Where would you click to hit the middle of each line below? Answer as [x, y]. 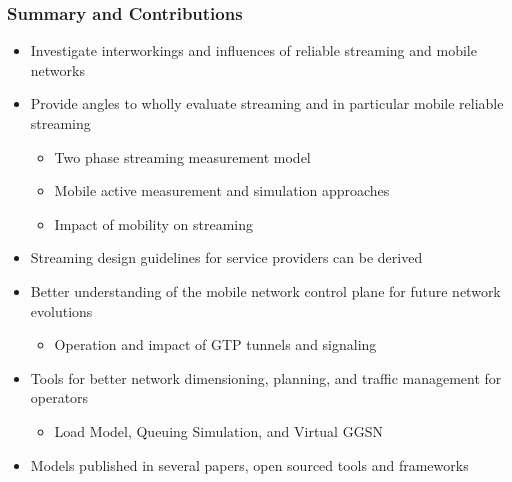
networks [57, 69]
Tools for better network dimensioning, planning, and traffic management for [266, 377]
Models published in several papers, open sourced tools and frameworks [249, 464]
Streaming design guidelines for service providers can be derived [226, 257]
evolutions [61, 310]
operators [59, 397]
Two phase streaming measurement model [182, 156]
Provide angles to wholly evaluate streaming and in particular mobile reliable [267, 103]
